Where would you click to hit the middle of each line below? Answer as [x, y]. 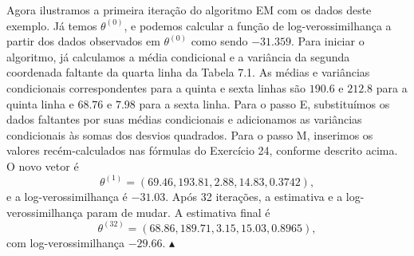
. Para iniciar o [327, 41]
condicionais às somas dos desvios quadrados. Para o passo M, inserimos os [190, 134]
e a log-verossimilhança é [67, 196]
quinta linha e [40, 103]
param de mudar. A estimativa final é [178, 212]
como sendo [219, 41]
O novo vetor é [43, 165]
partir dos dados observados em [83, 41]
